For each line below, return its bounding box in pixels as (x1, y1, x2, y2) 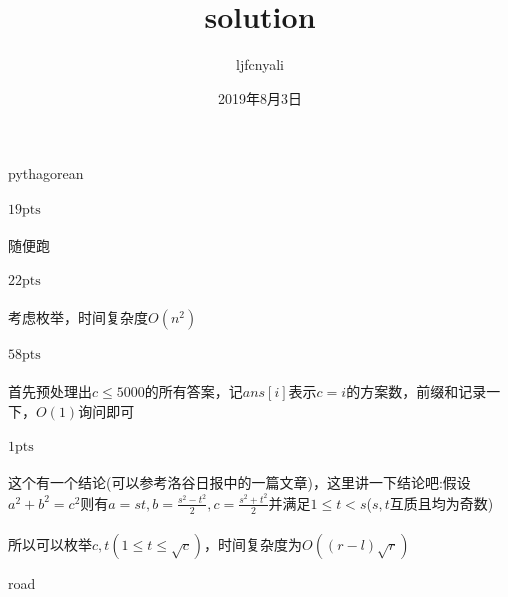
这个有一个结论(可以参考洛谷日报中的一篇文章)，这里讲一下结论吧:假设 (8, 472, 471, 493)
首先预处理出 (8, 381, 92, 402)
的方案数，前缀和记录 (346, 381, 487, 402)
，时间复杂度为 (204, 534, 303, 555)
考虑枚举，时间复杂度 (8, 306, 148, 327)
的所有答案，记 (144, 381, 243, 402)
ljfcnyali (236, 54, 284, 75)
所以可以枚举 (8, 534, 92, 555)
